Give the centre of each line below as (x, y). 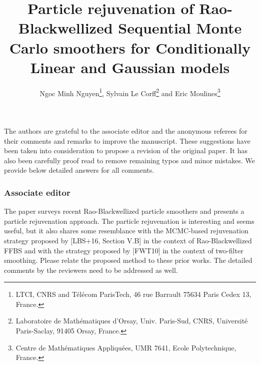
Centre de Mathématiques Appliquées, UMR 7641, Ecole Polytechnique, (126, 347)
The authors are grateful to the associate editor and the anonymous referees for (126, 130)
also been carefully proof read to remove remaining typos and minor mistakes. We (129, 160)
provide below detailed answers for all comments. (79, 170)
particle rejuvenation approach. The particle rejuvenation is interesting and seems (129, 221)
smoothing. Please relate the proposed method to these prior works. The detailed (128, 260)
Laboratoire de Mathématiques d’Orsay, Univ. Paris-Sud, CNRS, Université (132, 321)
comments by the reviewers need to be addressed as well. (91, 270)
